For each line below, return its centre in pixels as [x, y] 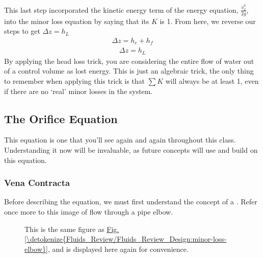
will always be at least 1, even [212, 81]
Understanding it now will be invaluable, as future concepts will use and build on [131, 150]
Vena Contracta [37, 183]
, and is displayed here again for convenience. [118, 249]
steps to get [22, 31]
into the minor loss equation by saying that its [77, 21]
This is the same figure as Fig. [72, 229]
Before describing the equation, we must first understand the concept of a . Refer [131, 202]
